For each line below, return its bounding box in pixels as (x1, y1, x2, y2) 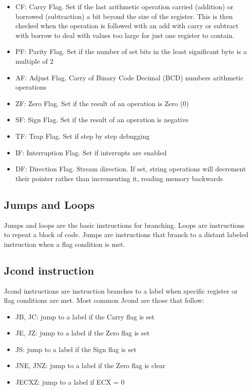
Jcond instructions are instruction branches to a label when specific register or (4, 285, 238, 296)
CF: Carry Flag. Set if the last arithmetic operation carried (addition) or (15, 1, 233, 11)
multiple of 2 (15, 56, 54, 66)
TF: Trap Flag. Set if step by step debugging (15, 130, 150, 141)
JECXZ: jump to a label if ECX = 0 (15, 377, 125, 387)
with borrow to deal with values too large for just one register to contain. (15, 30, 234, 40)
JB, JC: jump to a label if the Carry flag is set (15, 311, 155, 321)
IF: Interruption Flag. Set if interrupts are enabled (15, 147, 167, 157)
